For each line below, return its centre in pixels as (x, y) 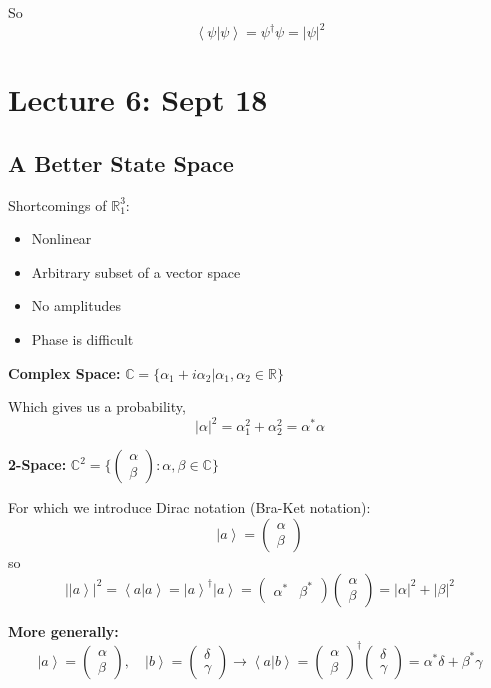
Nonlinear (61, 238)
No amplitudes (76, 305)
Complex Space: (64, 372)
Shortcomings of (57, 204)
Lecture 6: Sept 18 (138, 99)
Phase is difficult (82, 339)
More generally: (63, 630)
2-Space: (37, 464)
